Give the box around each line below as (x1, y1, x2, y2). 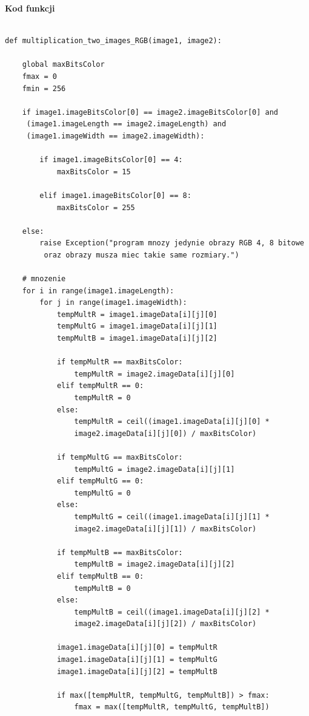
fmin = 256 (22, 84, 66, 93)
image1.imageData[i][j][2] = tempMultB (56, 667, 218, 676)
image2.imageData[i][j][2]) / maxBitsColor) (74, 619, 257, 629)
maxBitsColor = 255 (56, 203, 135, 212)
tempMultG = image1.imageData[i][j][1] (56, 322, 218, 331)
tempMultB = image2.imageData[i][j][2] (74, 560, 235, 569)
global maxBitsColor (22, 60, 105, 69)
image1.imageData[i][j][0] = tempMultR (56, 643, 218, 652)
